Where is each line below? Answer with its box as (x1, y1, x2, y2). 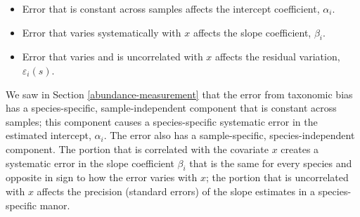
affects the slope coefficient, (193, 25, 311, 39)
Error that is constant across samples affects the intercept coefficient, (22, 1, 320, 15)
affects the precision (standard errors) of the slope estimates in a (37, 183, 315, 198)
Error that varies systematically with (22, 25, 181, 39)
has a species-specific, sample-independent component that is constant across (6, 100, 337, 115)
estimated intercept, (6, 128, 91, 143)
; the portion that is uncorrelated (205, 170, 349, 185)
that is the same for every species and (189, 155, 352, 170)
